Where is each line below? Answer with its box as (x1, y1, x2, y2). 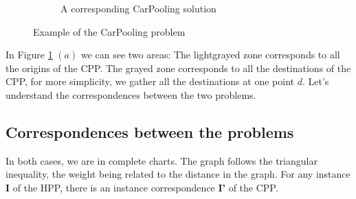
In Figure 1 (5, 47, 53, 62)
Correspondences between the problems (5, 121, 294, 142)
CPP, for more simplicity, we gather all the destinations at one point (5, 74, 294, 89)
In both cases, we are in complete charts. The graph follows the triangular (5, 153, 318, 167)
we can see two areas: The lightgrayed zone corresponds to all (80, 47, 340, 62)
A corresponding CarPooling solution (60, 1, 216, 15)
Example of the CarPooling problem (33, 24, 186, 38)
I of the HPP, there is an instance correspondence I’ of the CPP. (5, 180, 278, 194)
